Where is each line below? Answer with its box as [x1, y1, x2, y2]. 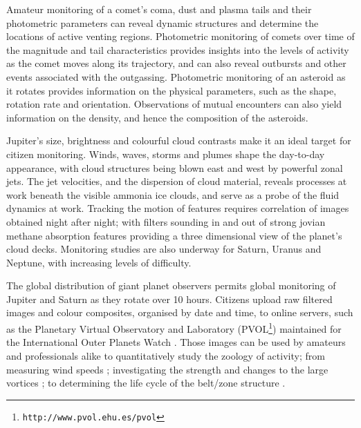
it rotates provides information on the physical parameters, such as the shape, [6, 83, 337, 97]
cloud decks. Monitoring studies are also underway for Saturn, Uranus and [6, 242, 322, 256]
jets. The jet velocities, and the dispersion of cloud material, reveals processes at [6, 174, 347, 188]
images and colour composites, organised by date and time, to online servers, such [6, 305, 353, 320]
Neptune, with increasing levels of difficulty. [6, 255, 192, 269]
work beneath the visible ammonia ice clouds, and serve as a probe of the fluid [6, 187, 340, 202]
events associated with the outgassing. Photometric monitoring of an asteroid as [6, 69, 346, 84]
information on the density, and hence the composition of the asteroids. [6, 110, 308, 124]
